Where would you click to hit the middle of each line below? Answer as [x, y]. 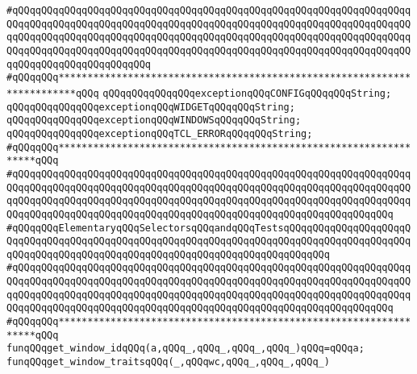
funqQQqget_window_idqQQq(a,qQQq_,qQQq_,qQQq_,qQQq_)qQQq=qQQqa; [186, 349]
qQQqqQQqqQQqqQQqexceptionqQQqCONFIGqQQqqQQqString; [247, 93]
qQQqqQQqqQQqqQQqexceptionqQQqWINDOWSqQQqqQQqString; [154, 121]
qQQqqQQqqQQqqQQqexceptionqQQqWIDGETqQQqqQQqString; [151, 107]
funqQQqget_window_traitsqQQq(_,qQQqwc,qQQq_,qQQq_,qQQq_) [168, 362]
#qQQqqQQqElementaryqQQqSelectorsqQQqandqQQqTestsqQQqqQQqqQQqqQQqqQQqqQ [209, 228]
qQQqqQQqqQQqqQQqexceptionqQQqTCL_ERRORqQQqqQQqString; [160, 133]
